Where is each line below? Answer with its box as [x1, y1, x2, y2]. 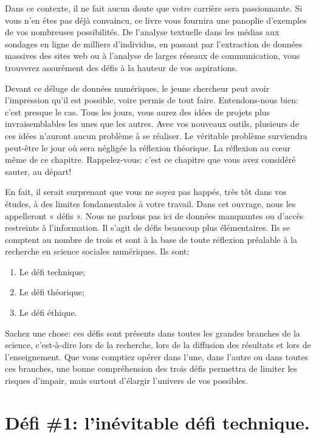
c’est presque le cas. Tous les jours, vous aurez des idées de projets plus [5, 105, 270, 118]
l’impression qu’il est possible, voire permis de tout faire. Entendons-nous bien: [5, 94, 298, 106]
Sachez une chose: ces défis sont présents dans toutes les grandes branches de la [5, 326, 300, 339]
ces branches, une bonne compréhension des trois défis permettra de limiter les [5, 362, 298, 375]
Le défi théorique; [19, 286, 84, 298]
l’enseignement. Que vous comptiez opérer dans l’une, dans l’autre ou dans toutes [5, 350, 309, 363]
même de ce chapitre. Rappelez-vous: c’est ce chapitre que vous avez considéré [5, 153, 296, 166]
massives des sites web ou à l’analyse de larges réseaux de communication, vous [5, 49, 300, 62]
